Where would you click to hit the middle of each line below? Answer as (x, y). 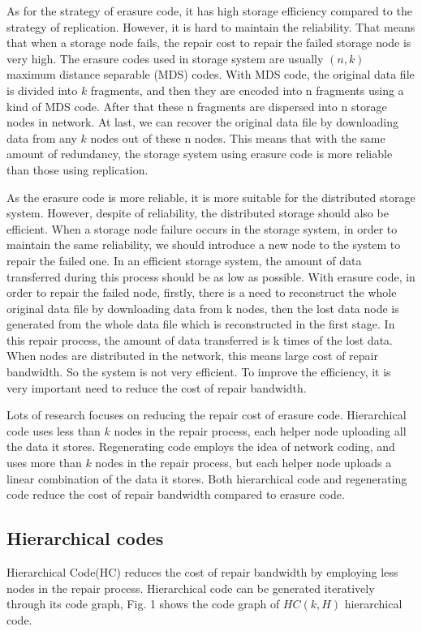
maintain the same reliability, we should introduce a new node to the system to (204, 245)
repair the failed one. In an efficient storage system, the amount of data (184, 260)
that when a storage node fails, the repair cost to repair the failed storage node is (209, 43)
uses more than (44, 463)
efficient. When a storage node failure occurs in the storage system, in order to (202, 228)
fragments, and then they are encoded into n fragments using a (247, 90)
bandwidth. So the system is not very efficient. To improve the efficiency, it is (199, 372)
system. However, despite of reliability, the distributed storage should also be (198, 213)
